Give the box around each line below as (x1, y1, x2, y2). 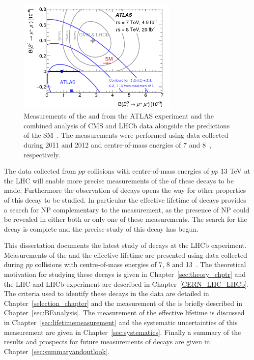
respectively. (24, 149, 60, 159)
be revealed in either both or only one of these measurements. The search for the (4, 214, 247, 224)
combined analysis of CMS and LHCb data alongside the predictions (24, 120, 230, 130)
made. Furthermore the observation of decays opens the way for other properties (4, 185, 246, 195)
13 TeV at (220, 166, 251, 176)
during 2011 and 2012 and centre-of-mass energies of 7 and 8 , (24, 139, 211, 150)
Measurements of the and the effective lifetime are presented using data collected (4, 249, 248, 260)
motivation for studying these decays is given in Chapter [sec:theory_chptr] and (4, 269, 246, 279)
